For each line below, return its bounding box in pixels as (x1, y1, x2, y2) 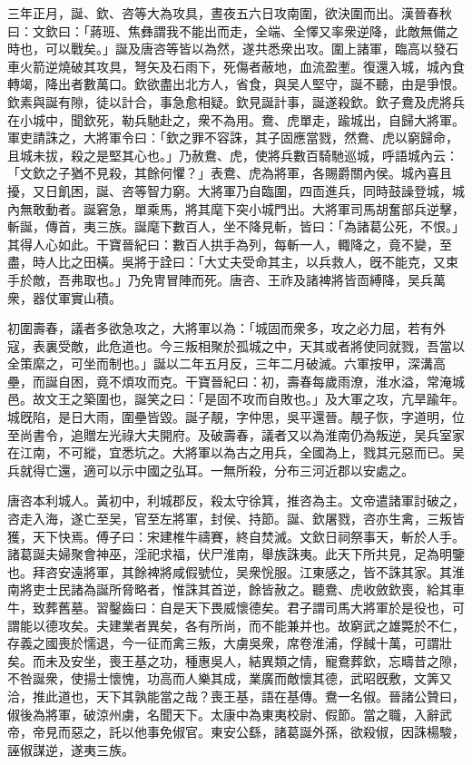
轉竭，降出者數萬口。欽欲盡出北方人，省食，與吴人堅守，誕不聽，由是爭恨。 (7, 74, 465, 93)
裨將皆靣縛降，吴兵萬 (318, 270, 446, 289)
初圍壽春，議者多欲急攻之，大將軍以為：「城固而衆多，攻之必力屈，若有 (7, 319, 433, 338)
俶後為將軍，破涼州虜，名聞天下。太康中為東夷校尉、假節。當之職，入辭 (7, 704, 439, 723)
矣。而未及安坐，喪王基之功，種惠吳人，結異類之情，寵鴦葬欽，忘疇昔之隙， (7, 651, 465, 670)
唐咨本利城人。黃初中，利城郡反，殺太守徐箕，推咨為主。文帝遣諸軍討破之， (7, 491, 465, 510)
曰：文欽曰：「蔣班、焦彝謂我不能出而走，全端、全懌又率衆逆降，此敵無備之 (7, 21, 458, 40)
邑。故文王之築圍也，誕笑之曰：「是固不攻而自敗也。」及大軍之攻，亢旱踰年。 (7, 389, 465, 408)
